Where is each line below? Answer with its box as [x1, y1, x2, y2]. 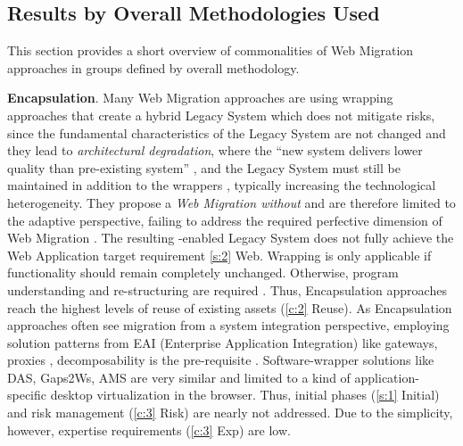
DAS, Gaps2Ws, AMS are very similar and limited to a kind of [7, 368, 351, 386]
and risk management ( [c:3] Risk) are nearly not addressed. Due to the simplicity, [7, 403, 453, 422]
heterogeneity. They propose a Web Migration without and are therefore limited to [7, 193, 456, 211]
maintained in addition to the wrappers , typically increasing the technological [7, 176, 436, 194]
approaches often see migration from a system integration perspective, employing [7, 316, 450, 334]
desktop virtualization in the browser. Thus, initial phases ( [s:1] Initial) [50, 385, 440, 404]
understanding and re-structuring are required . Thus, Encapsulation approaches [7, 280, 447, 299]
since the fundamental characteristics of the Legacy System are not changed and [7, 123, 446, 142]
